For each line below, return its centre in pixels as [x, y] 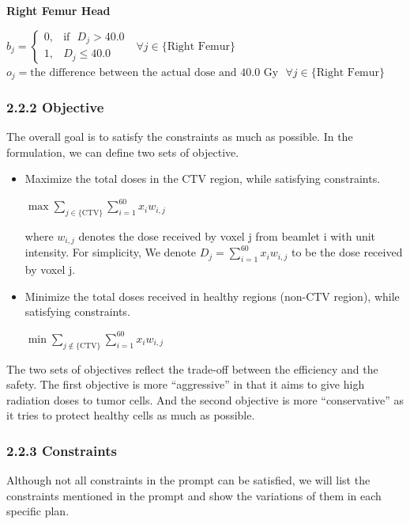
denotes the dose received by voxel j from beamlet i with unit [227, 235]
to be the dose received [347, 252]
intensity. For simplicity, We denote [111, 252]
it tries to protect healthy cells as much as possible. [131, 415]
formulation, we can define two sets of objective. [123, 152]
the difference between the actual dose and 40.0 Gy [154, 72]
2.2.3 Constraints [62, 450]
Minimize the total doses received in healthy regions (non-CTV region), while [212, 296]
